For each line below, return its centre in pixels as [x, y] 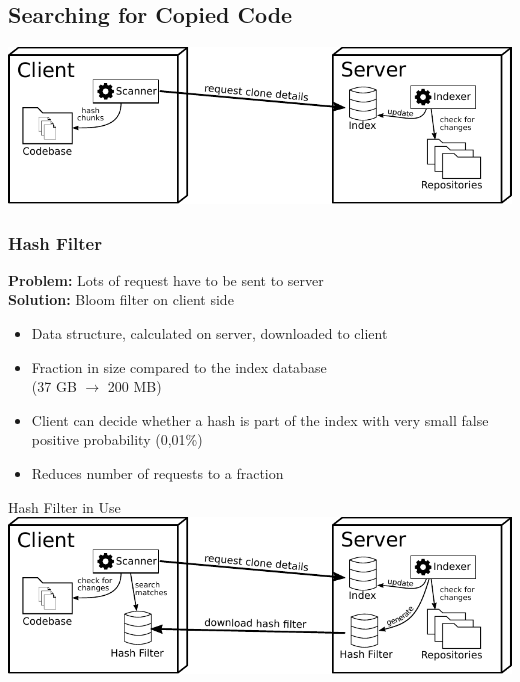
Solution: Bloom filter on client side [121, 299]
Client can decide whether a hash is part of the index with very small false [260, 419]
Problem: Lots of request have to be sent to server [166, 279]
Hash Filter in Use [64, 506]
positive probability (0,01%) [117, 439]
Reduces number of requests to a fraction [157, 472]
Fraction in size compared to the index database [179, 366]
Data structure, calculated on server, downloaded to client [209, 332]
